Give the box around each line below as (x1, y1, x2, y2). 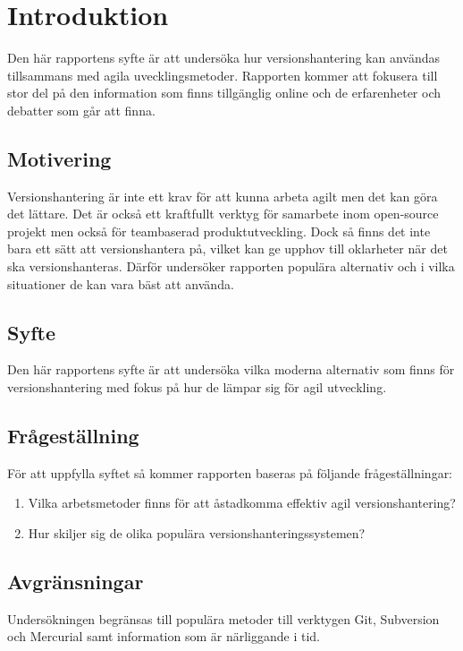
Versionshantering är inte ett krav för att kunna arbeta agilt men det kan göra (7, 186, 438, 205)
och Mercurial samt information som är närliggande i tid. (7, 627, 320, 646)
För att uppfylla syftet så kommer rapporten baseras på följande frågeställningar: (7, 463, 453, 482)
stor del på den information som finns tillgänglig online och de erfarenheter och (7, 83, 442, 102)
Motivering (7, 144, 112, 172)
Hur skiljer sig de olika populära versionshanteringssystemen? (28, 524, 366, 543)
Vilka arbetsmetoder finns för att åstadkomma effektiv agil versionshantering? (28, 493, 456, 512)
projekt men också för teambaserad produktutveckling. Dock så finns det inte (7, 221, 431, 240)
